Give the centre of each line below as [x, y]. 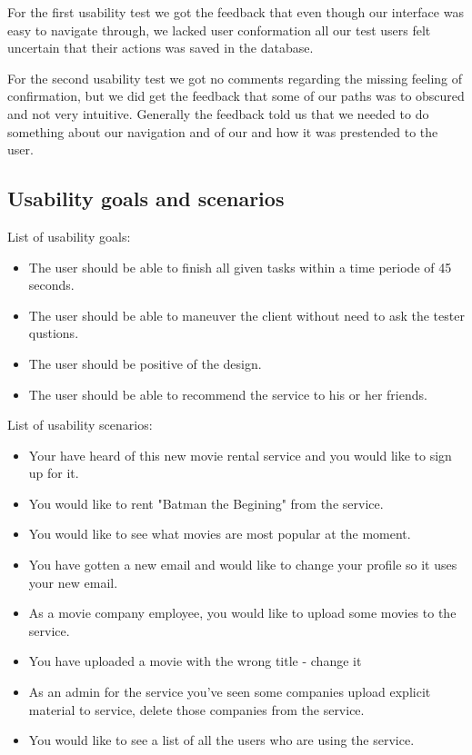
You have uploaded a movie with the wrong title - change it [195, 661]
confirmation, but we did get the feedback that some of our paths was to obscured [236, 96]
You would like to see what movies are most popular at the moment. [220, 534]
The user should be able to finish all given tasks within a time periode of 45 [240, 267]
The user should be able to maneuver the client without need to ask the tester [246, 315]
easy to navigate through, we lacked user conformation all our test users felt [219, 30]
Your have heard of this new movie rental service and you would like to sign [240, 455]
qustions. [54, 333]
